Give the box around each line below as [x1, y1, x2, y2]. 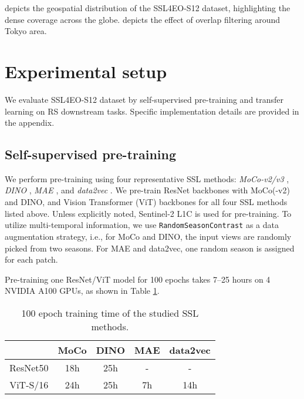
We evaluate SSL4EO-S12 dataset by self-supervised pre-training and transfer [5, 93, 284, 105]
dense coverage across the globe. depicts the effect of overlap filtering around [5, 13, 281, 25]
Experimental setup [5, 59, 167, 83]
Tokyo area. [5, 25, 47, 37]
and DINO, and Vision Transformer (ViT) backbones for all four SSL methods [5, 196, 288, 208]
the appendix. [5, 116, 55, 129]
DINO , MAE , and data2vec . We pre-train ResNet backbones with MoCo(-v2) [5, 184, 290, 196]
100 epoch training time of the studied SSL [21, 306, 199, 320]
